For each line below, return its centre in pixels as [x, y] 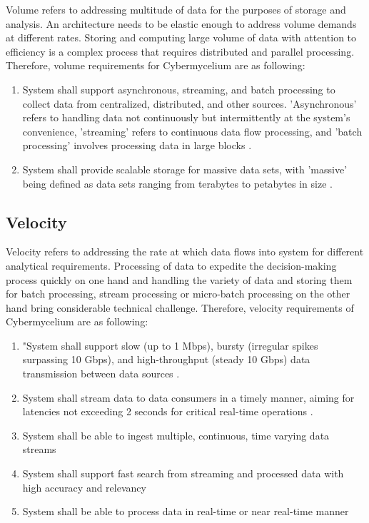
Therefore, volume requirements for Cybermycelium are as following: [156, 65]
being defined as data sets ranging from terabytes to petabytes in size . [177, 183]
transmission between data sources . [101, 374]
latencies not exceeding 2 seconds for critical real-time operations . [168, 411]
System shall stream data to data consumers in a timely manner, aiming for [188, 397]
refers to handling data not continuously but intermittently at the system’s [186, 117]
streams [39, 449]
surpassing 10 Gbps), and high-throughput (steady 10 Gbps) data [166, 359]
